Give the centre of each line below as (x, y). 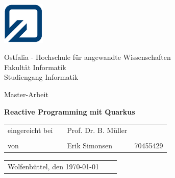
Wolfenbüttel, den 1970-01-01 (53, 166)
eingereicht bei (30, 130)
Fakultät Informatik (35, 67)
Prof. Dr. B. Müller (97, 130)
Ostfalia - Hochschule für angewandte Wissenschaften (87, 57)
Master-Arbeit (26, 94)
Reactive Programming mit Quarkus (70, 111)
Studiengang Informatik (41, 77)
